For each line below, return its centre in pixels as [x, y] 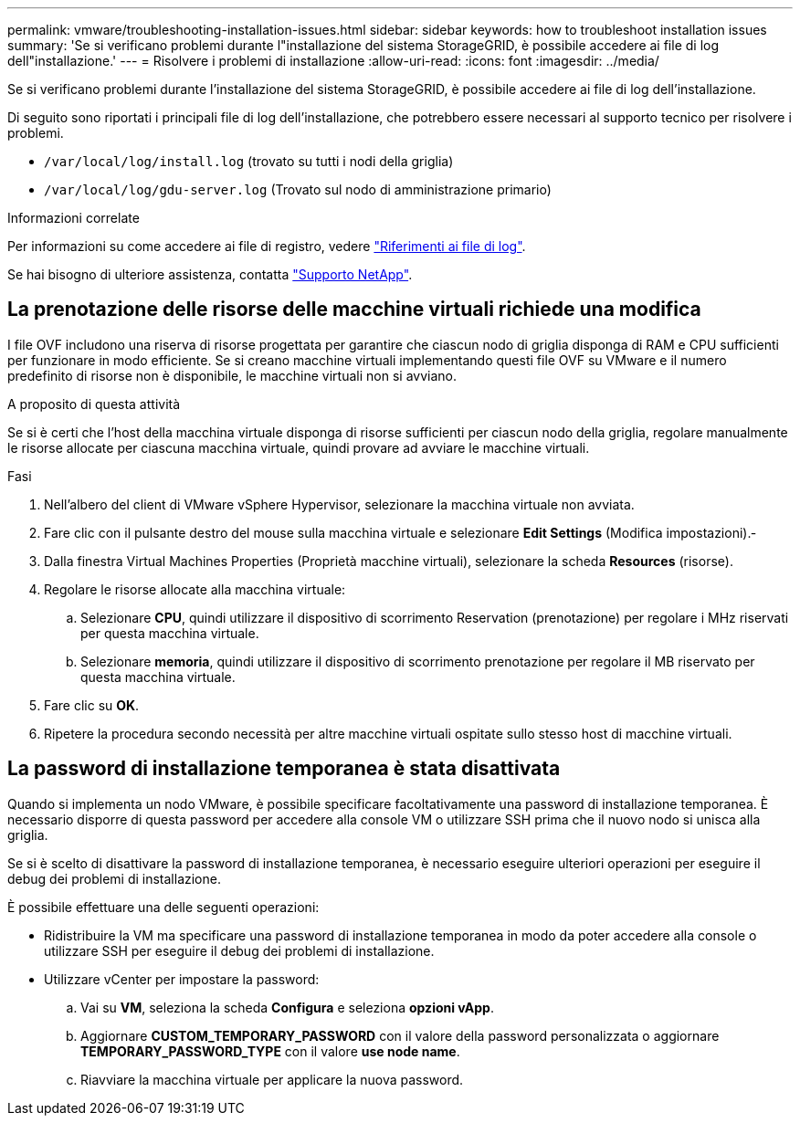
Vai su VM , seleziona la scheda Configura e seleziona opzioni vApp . [287, 1007]
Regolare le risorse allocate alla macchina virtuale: [195, 589]
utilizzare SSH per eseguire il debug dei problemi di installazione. [239, 950]
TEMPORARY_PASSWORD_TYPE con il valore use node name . [270, 1051]
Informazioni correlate [74, 218]
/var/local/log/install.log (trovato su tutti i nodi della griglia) [249, 161]
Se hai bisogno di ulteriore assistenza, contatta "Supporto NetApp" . [210, 274]
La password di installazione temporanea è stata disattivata [284, 769]
